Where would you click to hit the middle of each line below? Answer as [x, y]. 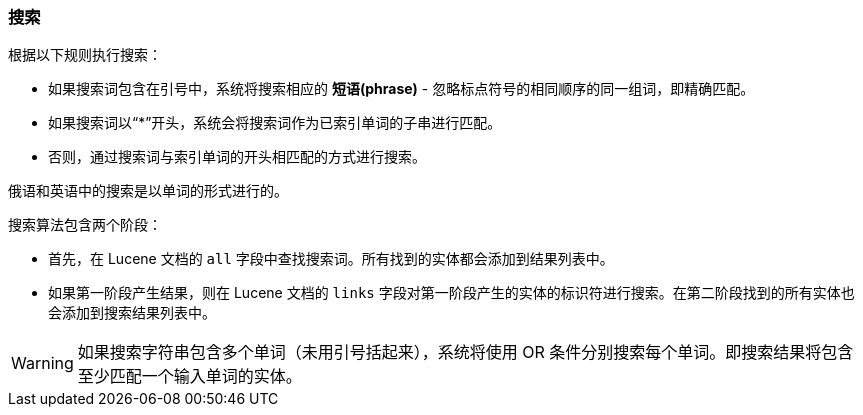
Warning [42, 363]
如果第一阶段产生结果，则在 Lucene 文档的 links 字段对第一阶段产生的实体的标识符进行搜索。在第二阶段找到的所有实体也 [451, 293]
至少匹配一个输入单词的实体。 [189, 376]
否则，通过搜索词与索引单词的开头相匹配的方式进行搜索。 [237, 157]
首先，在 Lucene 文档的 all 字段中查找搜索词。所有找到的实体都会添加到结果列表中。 [331, 259]
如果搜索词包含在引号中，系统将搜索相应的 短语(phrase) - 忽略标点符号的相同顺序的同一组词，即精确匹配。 [401, 89]
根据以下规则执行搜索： [85, 55]
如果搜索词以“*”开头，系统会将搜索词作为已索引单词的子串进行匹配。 [275, 123]
